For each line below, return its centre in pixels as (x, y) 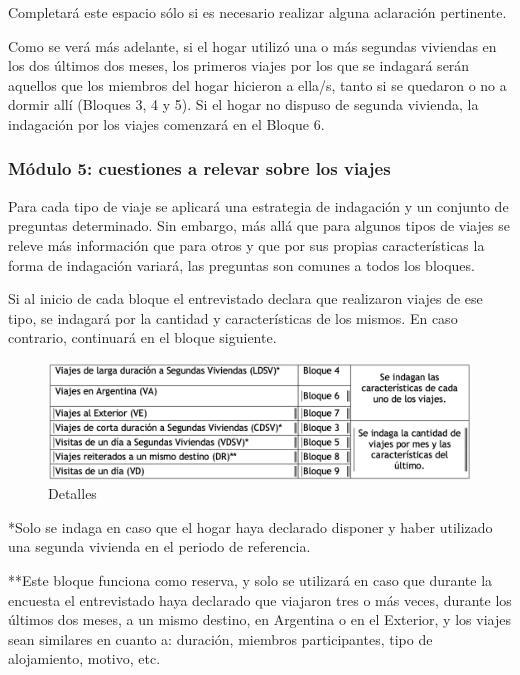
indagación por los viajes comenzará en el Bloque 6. (166, 123)
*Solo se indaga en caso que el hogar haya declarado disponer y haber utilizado (250, 526)
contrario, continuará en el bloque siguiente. (142, 337)
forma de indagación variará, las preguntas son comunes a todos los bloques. (241, 264)
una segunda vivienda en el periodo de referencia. (159, 546)
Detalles (72, 493)
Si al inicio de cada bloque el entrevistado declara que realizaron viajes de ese (245, 298)
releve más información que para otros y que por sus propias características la (246, 244)
